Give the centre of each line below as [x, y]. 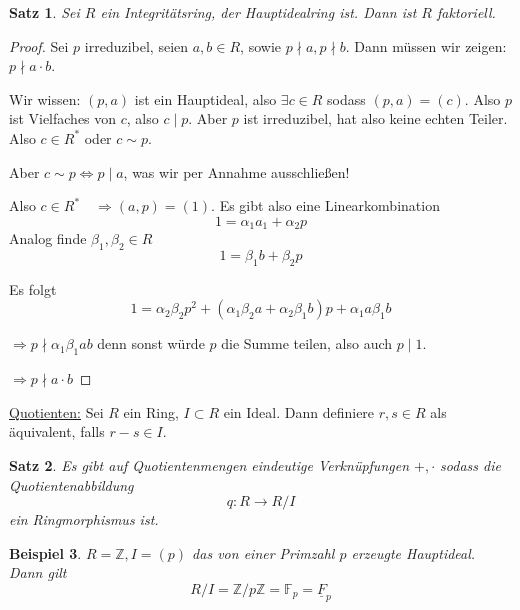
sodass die [470, 464]
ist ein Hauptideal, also [205, 98]
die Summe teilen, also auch [307, 343]
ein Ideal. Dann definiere [299, 411]
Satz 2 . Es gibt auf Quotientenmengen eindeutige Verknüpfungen [209, 464]
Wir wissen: [45, 98]
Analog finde [48, 238]
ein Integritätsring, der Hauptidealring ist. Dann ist [258, 12]
